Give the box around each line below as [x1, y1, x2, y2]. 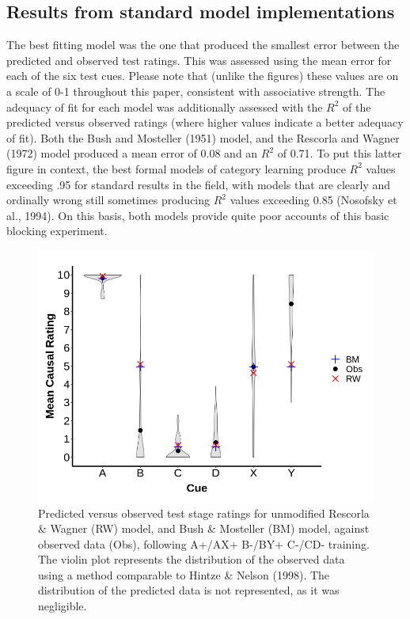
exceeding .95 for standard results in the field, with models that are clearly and [6, 176, 391, 192]
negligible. [38, 598, 87, 614]
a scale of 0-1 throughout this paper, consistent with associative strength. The [6, 82, 385, 99]
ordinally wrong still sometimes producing [6, 192, 211, 208]
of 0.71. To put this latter [277, 145, 402, 161]
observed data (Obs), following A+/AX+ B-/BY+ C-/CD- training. [38, 535, 370, 552]
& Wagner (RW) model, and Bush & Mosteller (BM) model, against [38, 520, 370, 537]
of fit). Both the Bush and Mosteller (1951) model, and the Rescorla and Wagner [6, 129, 400, 146]
